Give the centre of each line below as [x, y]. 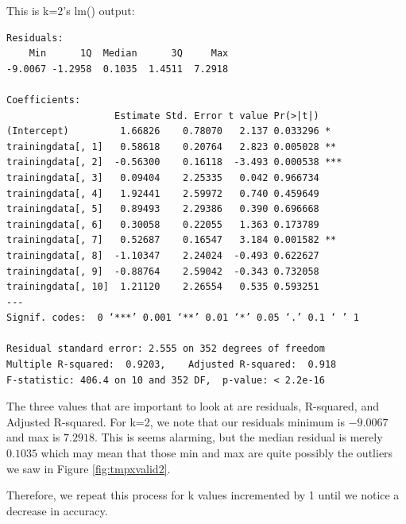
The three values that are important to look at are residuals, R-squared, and [193, 406]
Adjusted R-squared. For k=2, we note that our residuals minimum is [176, 421]
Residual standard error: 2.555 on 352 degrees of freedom [166, 349]
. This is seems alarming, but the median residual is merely [238, 437]
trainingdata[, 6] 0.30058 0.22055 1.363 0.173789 [163, 224]
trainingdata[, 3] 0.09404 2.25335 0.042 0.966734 [163, 177]
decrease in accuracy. [57, 510]
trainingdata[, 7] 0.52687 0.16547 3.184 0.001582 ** [172, 240]
